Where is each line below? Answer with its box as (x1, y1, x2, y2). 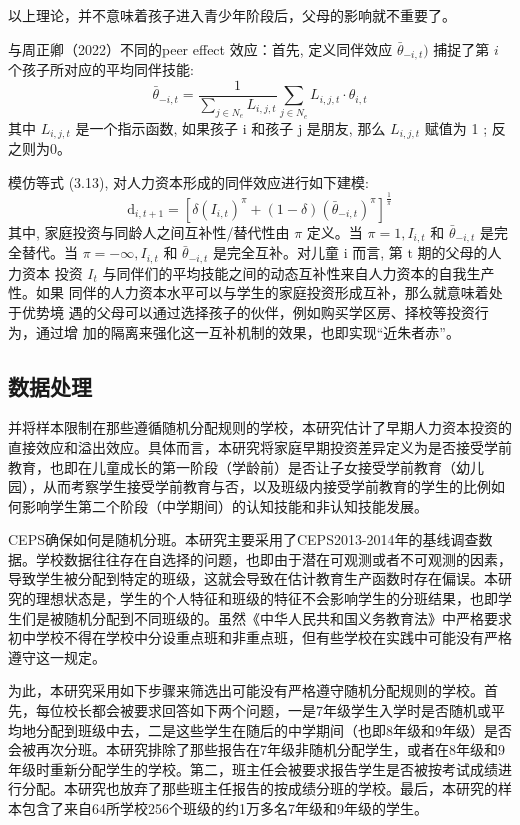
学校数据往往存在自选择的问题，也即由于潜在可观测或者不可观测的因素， (35, 548, 512, 569)
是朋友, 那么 (306, 117, 386, 138)
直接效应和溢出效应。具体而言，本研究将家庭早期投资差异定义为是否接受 (8, 436, 484, 457)
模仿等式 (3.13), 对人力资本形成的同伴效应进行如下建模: (8, 171, 369, 192)
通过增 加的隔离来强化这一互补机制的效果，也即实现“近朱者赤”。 (35, 321, 460, 342)
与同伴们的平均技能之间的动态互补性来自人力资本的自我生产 (102, 262, 495, 283)
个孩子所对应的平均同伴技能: (8, 59, 194, 80)
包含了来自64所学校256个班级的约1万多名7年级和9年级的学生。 (21, 798, 428, 819)
